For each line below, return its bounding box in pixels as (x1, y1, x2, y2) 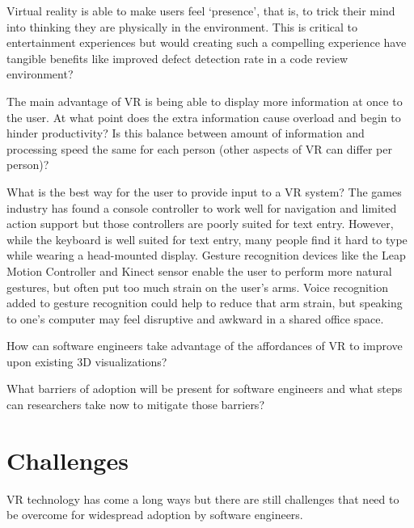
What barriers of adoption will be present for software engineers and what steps (6, 380, 403, 397)
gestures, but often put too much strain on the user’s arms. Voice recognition (6, 278, 388, 295)
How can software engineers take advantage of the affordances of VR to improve (6, 337, 403, 354)
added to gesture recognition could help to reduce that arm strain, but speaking (6, 294, 403, 311)
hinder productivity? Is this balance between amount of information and (6, 125, 365, 142)
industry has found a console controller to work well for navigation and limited (6, 199, 397, 216)
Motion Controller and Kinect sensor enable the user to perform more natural (6, 262, 392, 279)
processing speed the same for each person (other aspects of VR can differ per (6, 140, 392, 157)
